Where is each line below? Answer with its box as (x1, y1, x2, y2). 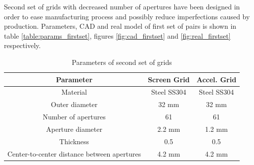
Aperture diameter (46, 123, 102, 134)
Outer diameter (50, 99, 98, 110)
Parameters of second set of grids (72, 56, 172, 67)
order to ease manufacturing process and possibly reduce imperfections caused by (4, 11, 250, 21)
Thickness (59, 136, 89, 146)
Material (61, 87, 87, 97)
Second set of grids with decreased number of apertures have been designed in (4, 1, 240, 11)
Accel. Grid (196, 74, 237, 84)
